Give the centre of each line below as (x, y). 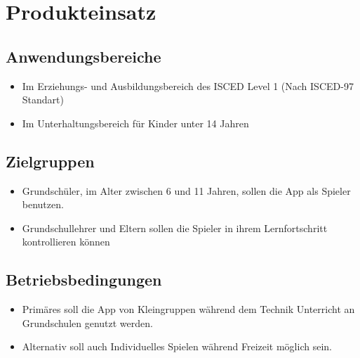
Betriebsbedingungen (84, 280)
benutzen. (43, 204)
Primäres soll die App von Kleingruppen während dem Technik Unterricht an (188, 309)
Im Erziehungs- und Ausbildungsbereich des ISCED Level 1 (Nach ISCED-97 (188, 85)
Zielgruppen (50, 161)
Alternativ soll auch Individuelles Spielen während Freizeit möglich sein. (177, 346)
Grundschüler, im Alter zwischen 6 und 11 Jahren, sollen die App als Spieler (186, 190)
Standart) (43, 100)
